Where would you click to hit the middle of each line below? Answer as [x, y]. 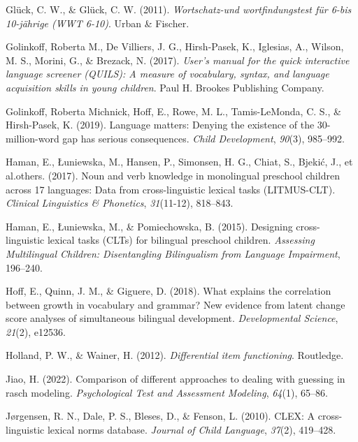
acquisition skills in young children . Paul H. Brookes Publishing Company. [165, 87]
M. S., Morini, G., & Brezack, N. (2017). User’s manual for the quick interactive [178, 60]
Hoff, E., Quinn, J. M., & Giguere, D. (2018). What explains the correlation [169, 291]
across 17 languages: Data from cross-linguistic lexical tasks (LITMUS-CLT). [171, 189]
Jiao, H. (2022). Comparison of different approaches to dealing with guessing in [176, 379]
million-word [33, 138]
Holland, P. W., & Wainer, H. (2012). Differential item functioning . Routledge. [175, 355]
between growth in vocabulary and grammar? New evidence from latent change [176, 304]
